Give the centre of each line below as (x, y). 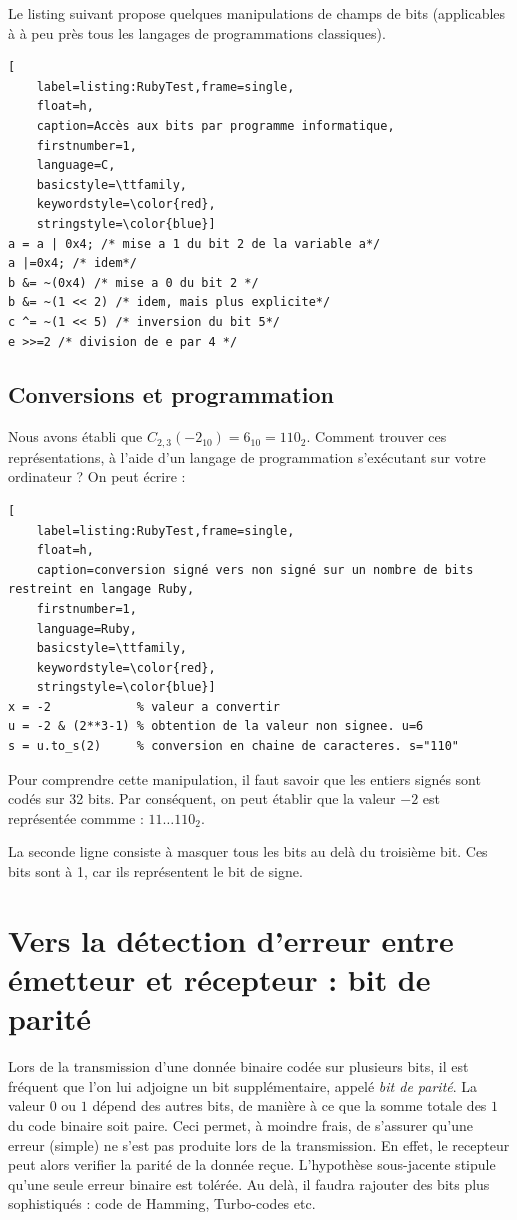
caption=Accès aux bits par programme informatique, (215, 125)
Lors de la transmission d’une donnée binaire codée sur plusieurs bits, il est (238, 1066)
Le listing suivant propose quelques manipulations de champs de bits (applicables (257, 13)
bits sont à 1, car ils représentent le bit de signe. (155, 871)
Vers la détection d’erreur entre (231, 939)
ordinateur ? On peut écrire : (97, 476)
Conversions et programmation (171, 394)
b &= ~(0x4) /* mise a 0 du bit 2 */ (133, 282)
